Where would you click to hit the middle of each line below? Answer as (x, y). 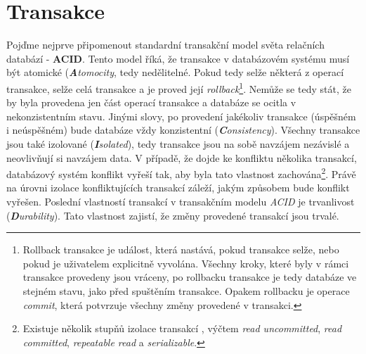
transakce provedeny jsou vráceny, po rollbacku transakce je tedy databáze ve (190, 277)
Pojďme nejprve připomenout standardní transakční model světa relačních (165, 45)
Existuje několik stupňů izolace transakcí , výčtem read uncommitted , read (182, 328)
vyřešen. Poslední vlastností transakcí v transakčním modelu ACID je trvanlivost (181, 201)
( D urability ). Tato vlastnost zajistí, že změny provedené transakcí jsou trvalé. (173, 215)
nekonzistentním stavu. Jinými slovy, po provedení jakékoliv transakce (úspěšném (181, 116)
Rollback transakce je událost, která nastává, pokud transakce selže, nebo (181, 249)
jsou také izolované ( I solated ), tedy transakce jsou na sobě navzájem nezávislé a (178, 143)
